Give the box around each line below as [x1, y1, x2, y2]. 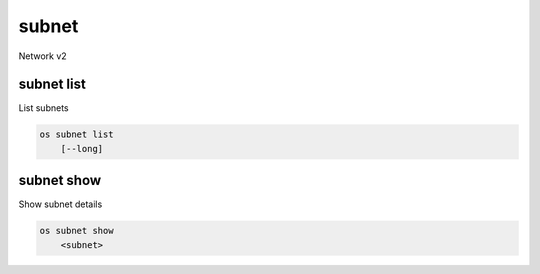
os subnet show [39, 225, 114, 237]
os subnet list [39, 129, 114, 140]
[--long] [60, 143, 104, 154]
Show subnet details [18, 198, 103, 210]
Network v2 [18, 50, 67, 62]
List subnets [18, 102, 69, 114]
